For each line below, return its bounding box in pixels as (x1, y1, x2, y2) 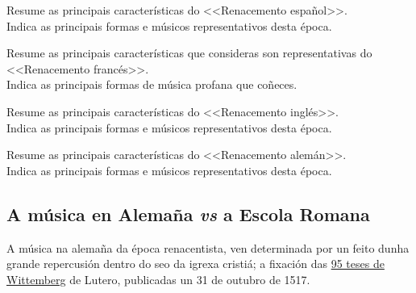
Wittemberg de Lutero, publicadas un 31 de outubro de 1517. (6, 270, 310, 287)
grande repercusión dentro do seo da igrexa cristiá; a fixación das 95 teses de (6, 255, 385, 272)
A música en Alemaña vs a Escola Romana (6, 201, 370, 226)
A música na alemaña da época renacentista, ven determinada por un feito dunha (6, 239, 410, 256)
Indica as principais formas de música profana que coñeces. (6, 76, 297, 93)
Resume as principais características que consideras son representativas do (6, 44, 372, 61)
